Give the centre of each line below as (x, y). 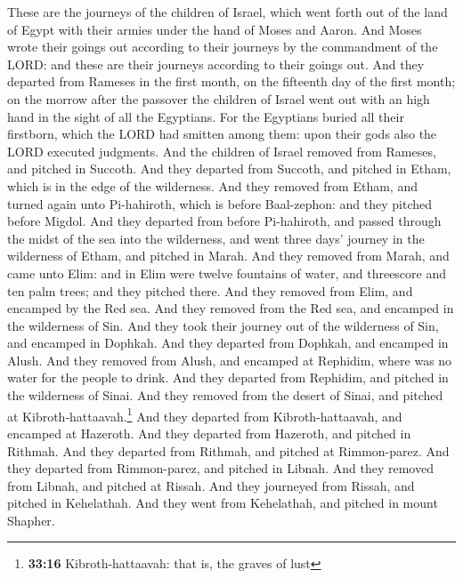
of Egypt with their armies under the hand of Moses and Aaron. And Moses (215, 29)
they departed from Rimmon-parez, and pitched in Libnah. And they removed (220, 468)
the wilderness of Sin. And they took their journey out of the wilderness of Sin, (223, 325)
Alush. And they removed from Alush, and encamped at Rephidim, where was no (230, 360)
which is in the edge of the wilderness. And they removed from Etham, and (212, 185)
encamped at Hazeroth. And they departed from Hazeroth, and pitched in (209, 433)
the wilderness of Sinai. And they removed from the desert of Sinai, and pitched (225, 395)
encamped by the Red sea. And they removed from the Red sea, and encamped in (231, 308)
